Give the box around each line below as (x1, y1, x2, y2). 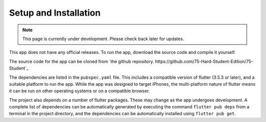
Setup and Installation (9, 7, 101, 18)
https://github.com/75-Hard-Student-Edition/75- (155, 58, 253, 64)
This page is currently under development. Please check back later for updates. (22, 36, 184, 42)
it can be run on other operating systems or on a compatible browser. (9, 88, 150, 94)
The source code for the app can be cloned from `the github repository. (9, 58, 155, 64)
